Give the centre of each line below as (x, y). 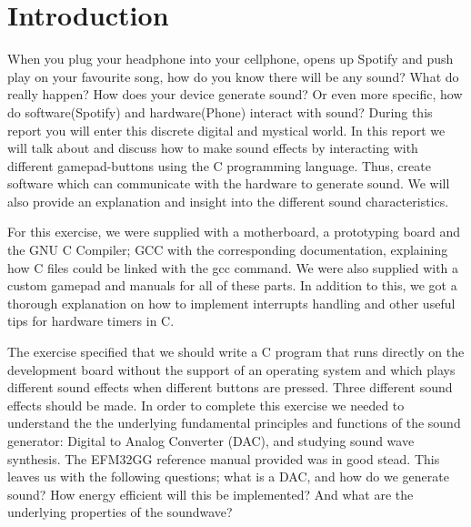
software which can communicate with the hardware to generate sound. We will (229, 183)
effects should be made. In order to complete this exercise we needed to (206, 405)
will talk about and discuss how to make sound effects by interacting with (213, 148)
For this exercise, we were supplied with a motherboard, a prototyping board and (234, 232)
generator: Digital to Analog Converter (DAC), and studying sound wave (211, 441)
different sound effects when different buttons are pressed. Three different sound (230, 387)
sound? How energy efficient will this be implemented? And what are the (210, 494)
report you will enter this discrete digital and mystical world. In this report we (226, 130)
